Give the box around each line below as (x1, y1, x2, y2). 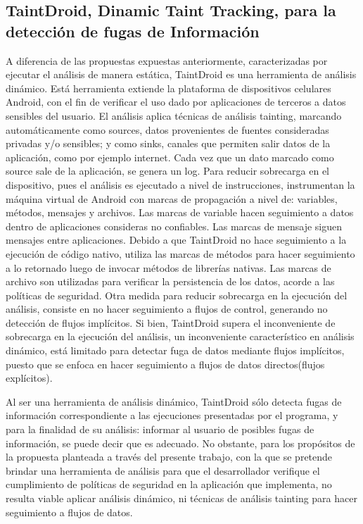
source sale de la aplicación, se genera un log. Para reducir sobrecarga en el (6, 163, 330, 178)
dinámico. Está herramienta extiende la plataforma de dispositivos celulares (6, 80, 331, 95)
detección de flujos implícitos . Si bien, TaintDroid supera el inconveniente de (6, 315, 336, 330)
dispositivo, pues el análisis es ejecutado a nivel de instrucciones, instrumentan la (6, 177, 355, 192)
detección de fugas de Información (6, 20, 260, 42)
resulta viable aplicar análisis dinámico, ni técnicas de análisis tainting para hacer (6, 491, 357, 505)
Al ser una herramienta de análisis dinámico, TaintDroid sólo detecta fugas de (6, 394, 342, 408)
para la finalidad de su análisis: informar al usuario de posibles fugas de (6, 422, 314, 437)
